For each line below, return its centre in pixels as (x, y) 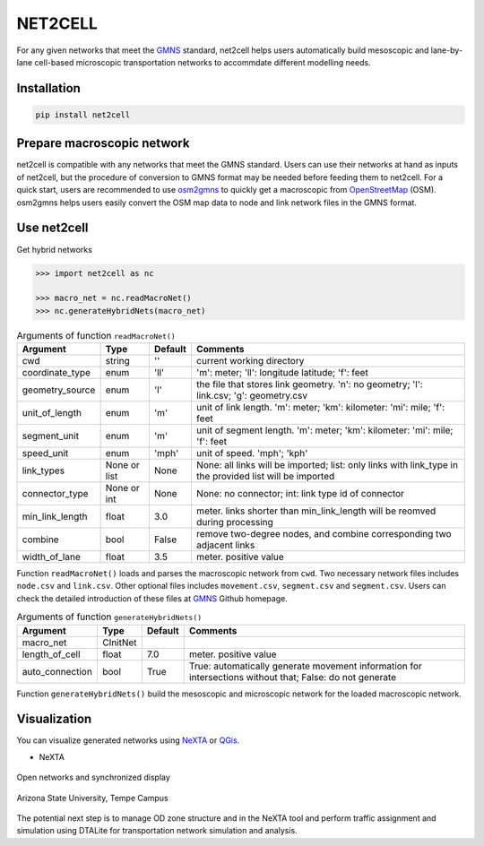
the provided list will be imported (265, 477)
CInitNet (120, 643)
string (117, 361)
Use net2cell (52, 228)
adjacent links (225, 545)
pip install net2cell (83, 115)
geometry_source (59, 390)
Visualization (54, 719)
